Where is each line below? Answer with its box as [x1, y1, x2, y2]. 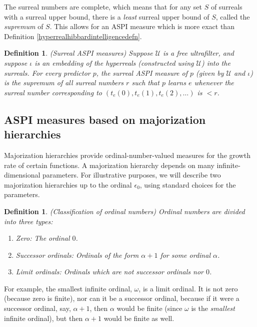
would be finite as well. [103, 312, 174, 323]
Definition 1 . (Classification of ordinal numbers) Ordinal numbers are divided [4, 206, 245, 216]
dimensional [4, 170, 40, 180]
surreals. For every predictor [4, 67, 90, 78]
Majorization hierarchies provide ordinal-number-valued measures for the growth [4, 149, 250, 160]
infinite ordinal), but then [4, 312, 83, 323]
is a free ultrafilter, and [163, 48, 234, 58]
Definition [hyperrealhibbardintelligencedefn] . [4, 31, 142, 41]
